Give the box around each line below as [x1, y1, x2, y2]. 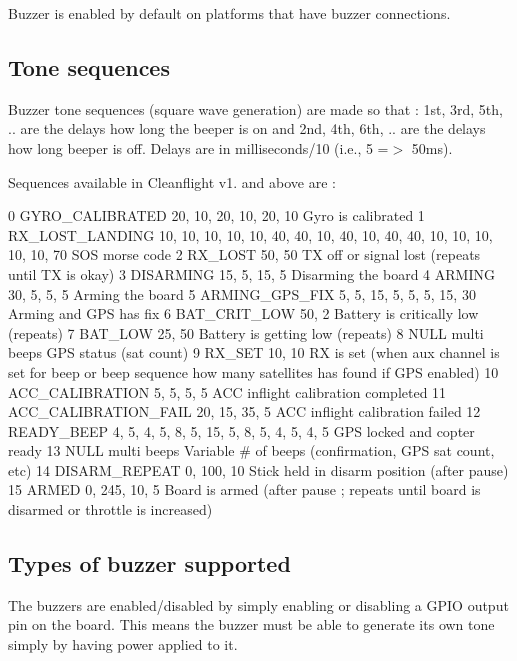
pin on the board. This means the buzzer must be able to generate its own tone [8, 614, 495, 635]
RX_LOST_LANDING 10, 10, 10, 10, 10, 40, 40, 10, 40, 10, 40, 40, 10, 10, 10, [8, 224, 493, 245]
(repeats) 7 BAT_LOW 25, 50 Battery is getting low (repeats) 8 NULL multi [8, 322, 484, 343]
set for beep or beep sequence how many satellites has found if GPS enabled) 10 [8, 361, 499, 382]
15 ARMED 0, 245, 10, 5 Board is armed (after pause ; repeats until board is [8, 479, 481, 500]
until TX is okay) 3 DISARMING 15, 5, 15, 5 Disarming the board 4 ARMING [8, 263, 495, 284]
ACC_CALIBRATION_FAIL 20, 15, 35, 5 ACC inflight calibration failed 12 [8, 401, 481, 422]
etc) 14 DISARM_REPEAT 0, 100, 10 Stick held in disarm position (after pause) [8, 459, 509, 480]
